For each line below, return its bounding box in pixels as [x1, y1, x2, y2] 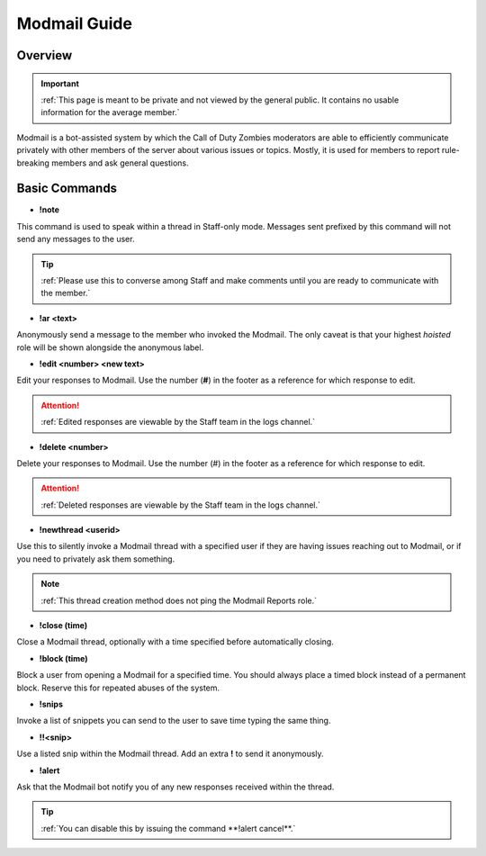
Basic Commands [16, 181, 117, 196]
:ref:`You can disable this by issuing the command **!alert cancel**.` [40, 823, 296, 833]
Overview [16, 48, 73, 63]
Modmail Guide [16, 14, 132, 33]
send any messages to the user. [16, 234, 135, 245]
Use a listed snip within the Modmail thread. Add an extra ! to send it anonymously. [16, 748, 324, 760]
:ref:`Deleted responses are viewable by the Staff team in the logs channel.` [40, 500, 321, 510]
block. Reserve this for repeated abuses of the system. [16, 682, 220, 693]
